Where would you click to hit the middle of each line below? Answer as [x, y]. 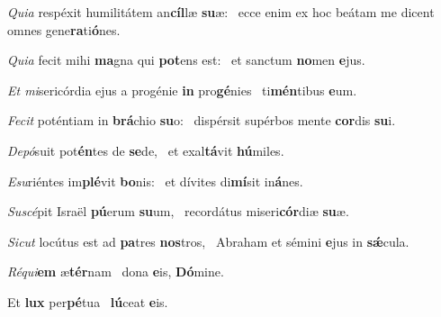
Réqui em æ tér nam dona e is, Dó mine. [116, 272]
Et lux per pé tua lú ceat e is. [88, 301]
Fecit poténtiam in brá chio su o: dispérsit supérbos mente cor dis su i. [202, 120]
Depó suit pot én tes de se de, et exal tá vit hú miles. [146, 150]
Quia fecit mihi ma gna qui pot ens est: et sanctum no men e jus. [186, 60]
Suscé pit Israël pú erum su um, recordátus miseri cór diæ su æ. [178, 211]
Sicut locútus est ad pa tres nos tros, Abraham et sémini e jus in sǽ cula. [208, 241]
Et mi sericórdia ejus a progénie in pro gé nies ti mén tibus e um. [182, 90]
